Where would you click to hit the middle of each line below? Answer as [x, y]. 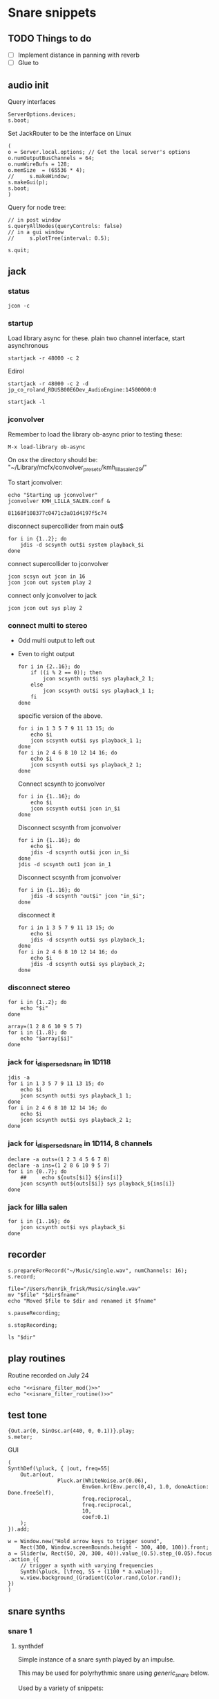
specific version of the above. [60, 716]
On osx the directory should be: [53, 460]
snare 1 [20, 1631]
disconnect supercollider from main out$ [66, 526]
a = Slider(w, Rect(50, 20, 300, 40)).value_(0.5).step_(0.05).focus [110, 1553]
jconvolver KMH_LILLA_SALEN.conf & [59, 501]
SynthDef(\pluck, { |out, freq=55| [59, 1469]
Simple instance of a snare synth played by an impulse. [96, 1660]
